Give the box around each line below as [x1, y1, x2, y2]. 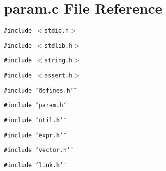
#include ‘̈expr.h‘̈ [4, 132, 63, 139]
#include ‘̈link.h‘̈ [4, 162, 63, 169]
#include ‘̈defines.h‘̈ [4, 87, 74, 94]
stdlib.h [44, 42, 73, 49]
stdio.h [44, 27, 69, 35]
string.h [44, 57, 73, 64]
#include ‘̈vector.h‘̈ [4, 147, 71, 154]
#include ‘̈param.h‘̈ [4, 102, 67, 109]
